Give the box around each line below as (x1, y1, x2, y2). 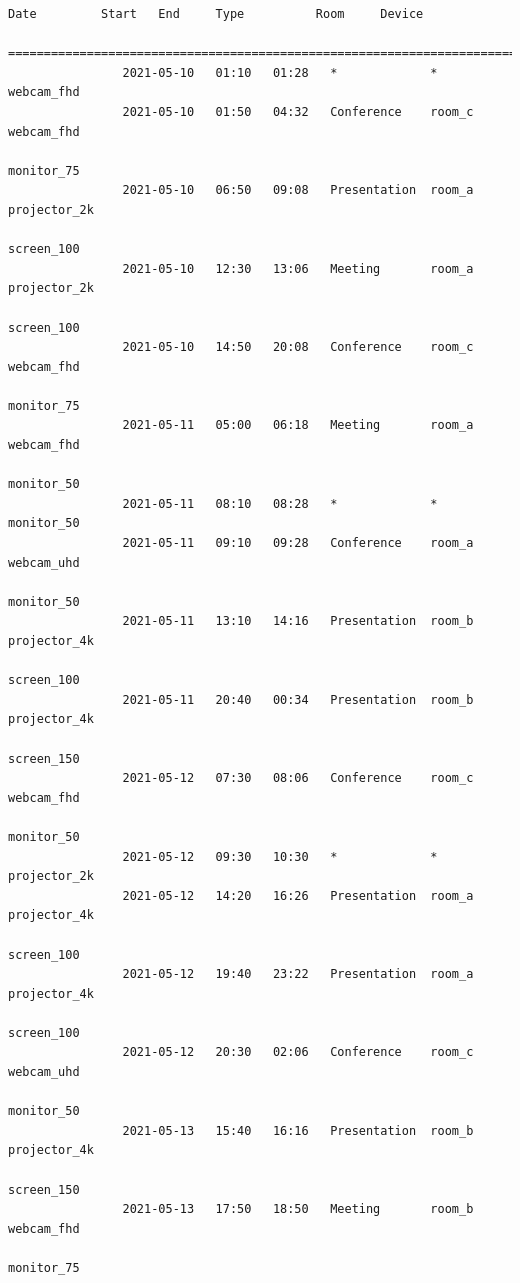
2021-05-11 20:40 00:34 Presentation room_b (122, 692, 474, 707)
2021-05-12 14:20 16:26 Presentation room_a (122, 888, 474, 903)
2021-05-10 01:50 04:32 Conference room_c (122, 104, 474, 119)
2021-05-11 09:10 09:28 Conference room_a (122, 536, 474, 551)
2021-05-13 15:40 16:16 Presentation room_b (122, 1123, 474, 1138)
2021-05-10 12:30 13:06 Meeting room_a (122, 261, 474, 276)
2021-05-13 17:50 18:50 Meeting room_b (122, 1202, 474, 1217)
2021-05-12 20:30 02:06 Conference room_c (122, 1045, 474, 1060)
